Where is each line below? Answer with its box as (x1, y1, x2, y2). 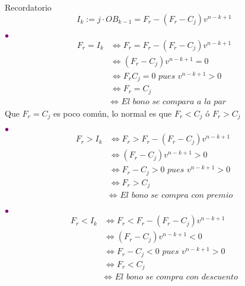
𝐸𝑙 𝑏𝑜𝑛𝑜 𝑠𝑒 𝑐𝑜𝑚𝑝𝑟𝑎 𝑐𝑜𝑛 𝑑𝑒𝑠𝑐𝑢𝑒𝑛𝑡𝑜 (114, 273, 238, 282)
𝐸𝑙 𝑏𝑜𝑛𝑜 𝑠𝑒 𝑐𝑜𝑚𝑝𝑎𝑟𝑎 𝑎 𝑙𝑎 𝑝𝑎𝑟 (121, 97, 227, 106)
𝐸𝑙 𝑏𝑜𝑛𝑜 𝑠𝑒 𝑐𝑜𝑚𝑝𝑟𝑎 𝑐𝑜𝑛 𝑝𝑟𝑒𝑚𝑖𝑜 (120, 191, 233, 200)
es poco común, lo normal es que (53, 107, 172, 119)
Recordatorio (5, 1, 52, 13)
